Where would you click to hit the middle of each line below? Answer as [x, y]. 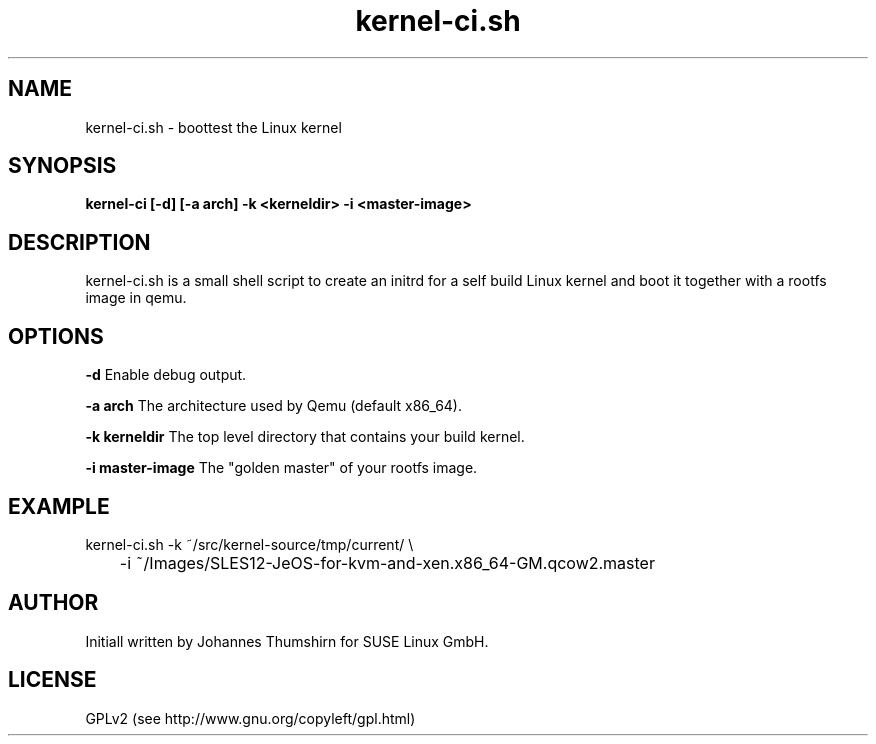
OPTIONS [56, 336]
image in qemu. [136, 298]
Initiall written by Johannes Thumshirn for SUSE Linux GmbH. [287, 641]
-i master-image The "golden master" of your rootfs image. [281, 468]
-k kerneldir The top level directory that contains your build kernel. [305, 437]
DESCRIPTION [79, 242]
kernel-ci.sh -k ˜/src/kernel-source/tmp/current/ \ [249, 544]
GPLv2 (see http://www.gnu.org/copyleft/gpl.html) [250, 718]
